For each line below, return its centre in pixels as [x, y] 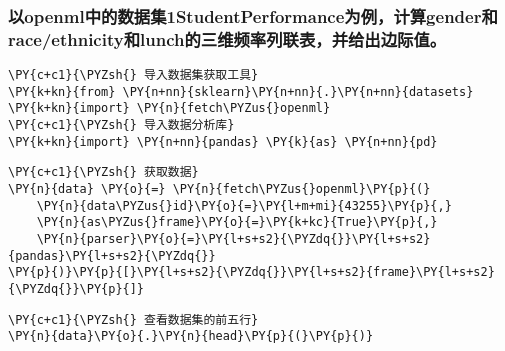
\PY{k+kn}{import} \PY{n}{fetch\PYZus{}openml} [169, 108]
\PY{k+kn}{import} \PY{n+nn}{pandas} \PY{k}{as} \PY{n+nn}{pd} [223, 141]
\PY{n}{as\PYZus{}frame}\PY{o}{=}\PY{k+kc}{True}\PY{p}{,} [237, 222]
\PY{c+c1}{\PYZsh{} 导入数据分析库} [121, 125]
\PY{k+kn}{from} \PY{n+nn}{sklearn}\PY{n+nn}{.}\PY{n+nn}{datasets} [241, 91]
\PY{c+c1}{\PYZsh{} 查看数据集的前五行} [133, 319]
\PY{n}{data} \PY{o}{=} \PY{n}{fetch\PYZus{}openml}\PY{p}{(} [219, 189]
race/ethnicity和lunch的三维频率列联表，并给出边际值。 [227, 38]
